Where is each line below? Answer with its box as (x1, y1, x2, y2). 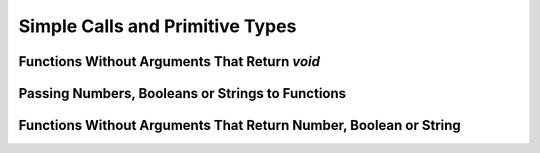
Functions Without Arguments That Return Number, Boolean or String (18, 117, 462, 134)
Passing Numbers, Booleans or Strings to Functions (18, 85, 347, 102)
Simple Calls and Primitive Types (18, 15, 297, 37)
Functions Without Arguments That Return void (18, 53, 320, 70)
